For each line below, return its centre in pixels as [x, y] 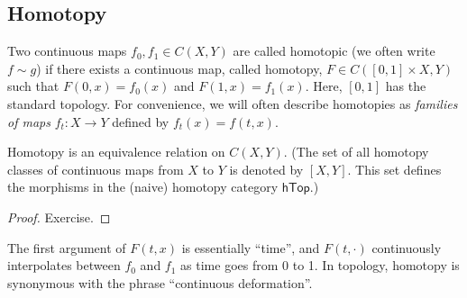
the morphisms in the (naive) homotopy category [143, 187]
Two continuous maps [67, 51]
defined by [141, 121]
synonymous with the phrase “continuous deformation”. [160, 282]
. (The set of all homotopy [356, 152]
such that [33, 86]
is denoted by [266, 169]
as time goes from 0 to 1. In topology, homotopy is [320, 265]
